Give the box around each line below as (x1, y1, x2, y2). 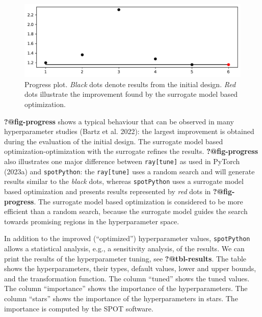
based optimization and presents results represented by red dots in (4, 186, 211, 196)
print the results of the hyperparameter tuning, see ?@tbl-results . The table (4, 253, 247, 263)
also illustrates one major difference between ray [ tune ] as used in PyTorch (4, 156, 240, 167)
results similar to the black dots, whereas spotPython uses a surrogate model (4, 176, 244, 187)
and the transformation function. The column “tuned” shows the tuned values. (4, 273, 250, 283)
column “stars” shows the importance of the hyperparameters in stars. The (4, 293, 238, 303)
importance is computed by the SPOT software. (4, 303, 153, 313)
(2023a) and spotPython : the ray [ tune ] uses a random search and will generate (4, 166, 255, 176)
